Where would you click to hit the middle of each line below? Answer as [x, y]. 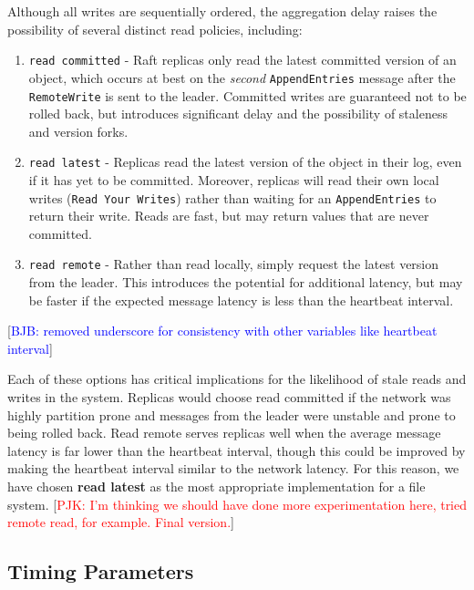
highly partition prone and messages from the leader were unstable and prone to [232, 414]
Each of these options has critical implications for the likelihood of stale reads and [237, 379]
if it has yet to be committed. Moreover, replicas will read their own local [234, 180]
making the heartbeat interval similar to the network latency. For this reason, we [233, 468]
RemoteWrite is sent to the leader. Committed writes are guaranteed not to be [247, 95]
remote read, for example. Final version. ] [121, 522]
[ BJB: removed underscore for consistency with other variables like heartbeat [222, 331]
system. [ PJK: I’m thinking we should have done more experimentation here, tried [237, 504]
